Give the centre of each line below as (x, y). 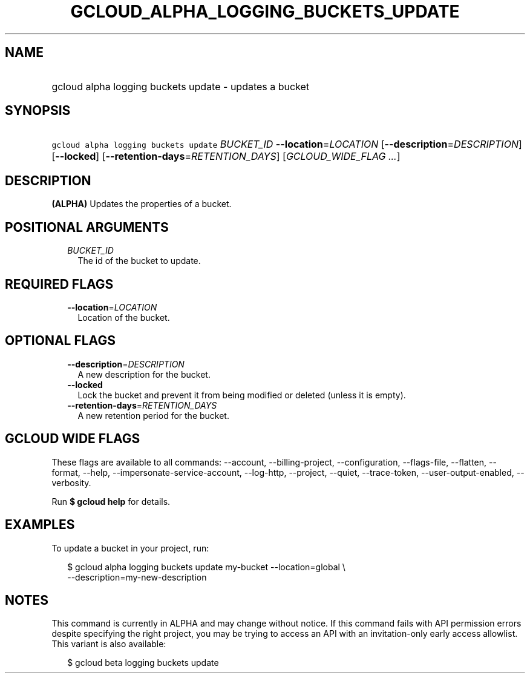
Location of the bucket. (124, 317)
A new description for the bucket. (144, 374)
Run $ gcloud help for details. (111, 501)
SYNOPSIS (38, 111)
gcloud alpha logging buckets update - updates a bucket (181, 86)
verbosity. (71, 482)
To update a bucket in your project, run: (130, 548)
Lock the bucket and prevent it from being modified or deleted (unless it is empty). (242, 395)
